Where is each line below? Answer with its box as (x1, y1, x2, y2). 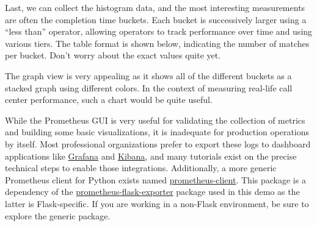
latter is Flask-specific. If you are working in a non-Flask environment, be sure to (5, 197, 309, 210)
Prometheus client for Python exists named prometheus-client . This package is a (5, 173, 306, 186)
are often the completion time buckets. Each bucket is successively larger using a (5, 13, 307, 26)
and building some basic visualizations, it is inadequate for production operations (5, 125, 310, 138)
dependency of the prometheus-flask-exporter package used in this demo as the (5, 185, 300, 198)
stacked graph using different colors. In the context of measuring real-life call (5, 81, 293, 94)
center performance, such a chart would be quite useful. (5, 93, 213, 106)
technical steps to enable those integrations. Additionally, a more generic (5, 161, 277, 174)
